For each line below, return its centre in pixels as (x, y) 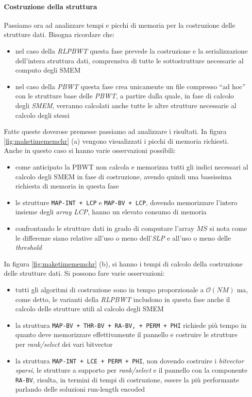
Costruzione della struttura (50, 6)
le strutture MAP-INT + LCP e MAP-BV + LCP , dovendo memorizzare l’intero (126, 202)
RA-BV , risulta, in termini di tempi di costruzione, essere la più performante (127, 379)
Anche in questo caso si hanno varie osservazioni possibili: (90, 150)
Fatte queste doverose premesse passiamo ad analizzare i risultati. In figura (115, 131)
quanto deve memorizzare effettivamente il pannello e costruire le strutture (126, 334)
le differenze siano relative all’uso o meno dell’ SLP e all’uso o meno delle (123, 237)
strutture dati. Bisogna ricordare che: (59, 34)
